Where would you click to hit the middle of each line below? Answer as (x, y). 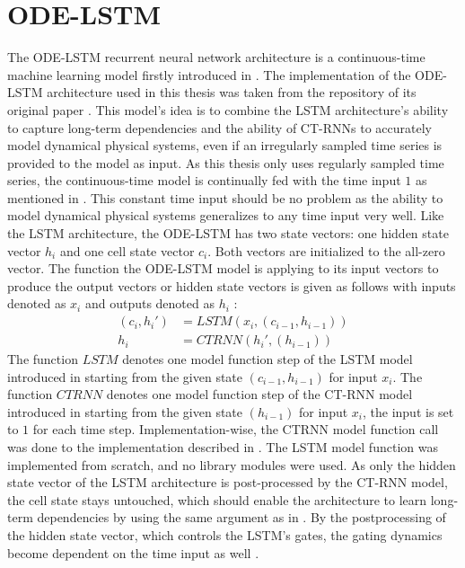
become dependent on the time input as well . (133, 552)
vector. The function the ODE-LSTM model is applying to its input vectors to (223, 268)
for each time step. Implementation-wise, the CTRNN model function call (236, 429)
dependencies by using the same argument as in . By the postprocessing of (241, 517)
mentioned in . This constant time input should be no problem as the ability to (225, 197)
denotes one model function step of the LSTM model (268, 359)
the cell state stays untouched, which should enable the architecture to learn (217, 499)
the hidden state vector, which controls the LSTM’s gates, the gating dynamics (225, 535)
